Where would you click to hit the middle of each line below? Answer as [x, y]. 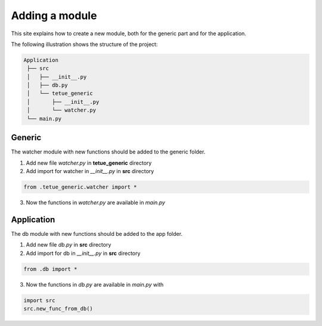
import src [39, 300]
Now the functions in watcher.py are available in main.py [95, 202]
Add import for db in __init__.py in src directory [83, 253]
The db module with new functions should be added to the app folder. [97, 233]
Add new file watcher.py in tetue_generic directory [89, 163]
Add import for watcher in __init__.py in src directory [90, 171]
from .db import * [50, 269]
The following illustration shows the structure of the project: [84, 44]
